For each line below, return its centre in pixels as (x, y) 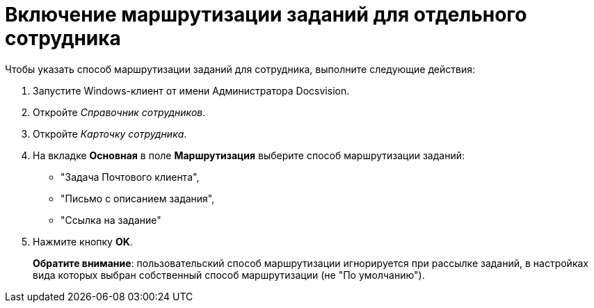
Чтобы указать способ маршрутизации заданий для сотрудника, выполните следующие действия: (240, 69)
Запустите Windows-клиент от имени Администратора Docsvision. (191, 90)
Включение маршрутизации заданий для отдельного (266, 15)
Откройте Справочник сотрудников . (119, 112)
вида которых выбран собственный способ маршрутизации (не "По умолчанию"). (229, 275)
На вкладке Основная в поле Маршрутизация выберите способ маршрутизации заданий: (249, 155)
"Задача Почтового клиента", (130, 177)
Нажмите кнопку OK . (83, 241)
